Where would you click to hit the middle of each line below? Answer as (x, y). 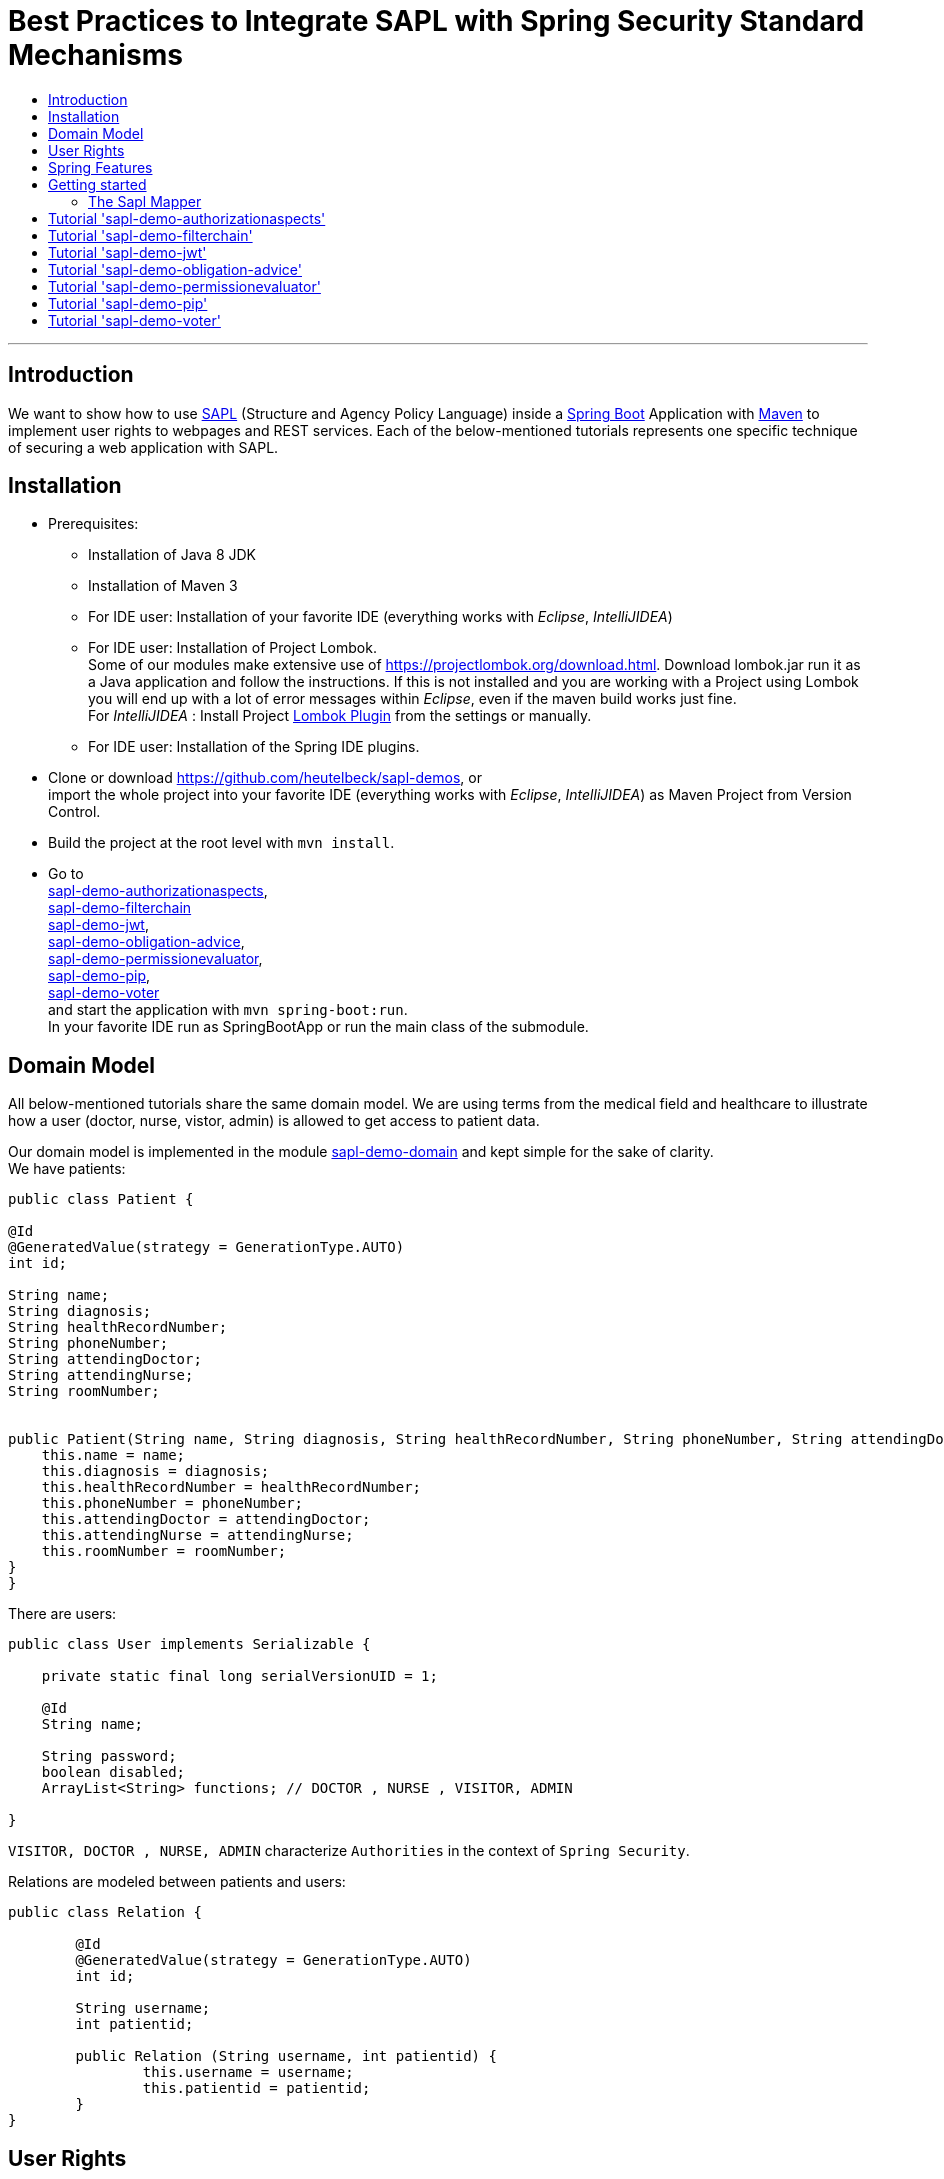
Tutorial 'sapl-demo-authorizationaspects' (187, 218)
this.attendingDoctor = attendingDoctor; (206, 1519)
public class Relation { (105, 1912)
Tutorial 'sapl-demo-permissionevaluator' (184, 286)
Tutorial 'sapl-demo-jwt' (127, 252)
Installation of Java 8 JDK (172, 555)
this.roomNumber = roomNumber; (164, 1551)
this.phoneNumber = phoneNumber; (172, 1503)
